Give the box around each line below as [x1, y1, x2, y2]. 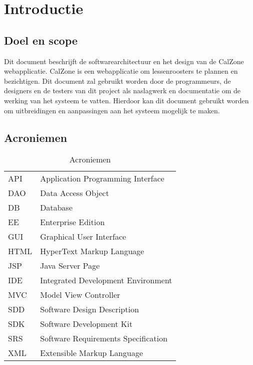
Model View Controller [40, 289, 120, 301]
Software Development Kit [40, 318, 132, 330]
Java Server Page [40, 260, 100, 272]
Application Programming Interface [40, 172, 164, 185]
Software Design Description [40, 303, 139, 315]
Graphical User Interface [40, 231, 126, 243]
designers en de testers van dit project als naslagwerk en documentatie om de [4, 85, 241, 96]
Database [40, 202, 72, 214]
